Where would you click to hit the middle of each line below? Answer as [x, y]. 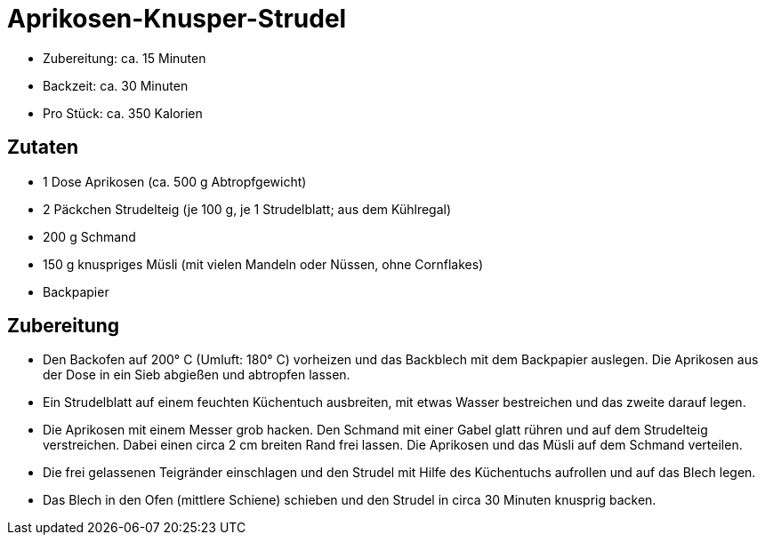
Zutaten [43, 147]
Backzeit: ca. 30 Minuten [116, 85]
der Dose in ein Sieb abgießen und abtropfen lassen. [197, 375]
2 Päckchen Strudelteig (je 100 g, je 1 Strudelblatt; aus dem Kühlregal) [247, 209]
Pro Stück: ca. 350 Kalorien [123, 113]
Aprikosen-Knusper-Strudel [177, 19]
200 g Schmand [89, 236]
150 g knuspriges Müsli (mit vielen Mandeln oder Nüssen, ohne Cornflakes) [263, 264]
